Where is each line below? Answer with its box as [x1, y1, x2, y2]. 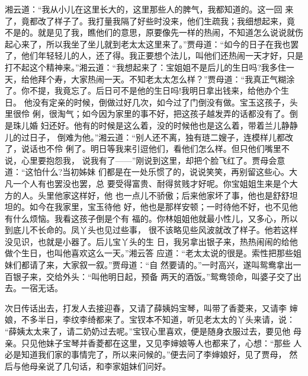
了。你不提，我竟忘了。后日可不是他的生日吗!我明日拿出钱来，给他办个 [5, 84, 281, 97]
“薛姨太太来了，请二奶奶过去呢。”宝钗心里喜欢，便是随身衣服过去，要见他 [5, 325, 291, 337]
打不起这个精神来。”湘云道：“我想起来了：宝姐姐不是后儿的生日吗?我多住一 [5, 60, 294, 73]
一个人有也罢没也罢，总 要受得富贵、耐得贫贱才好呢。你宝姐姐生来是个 [12, 177, 290, 189]
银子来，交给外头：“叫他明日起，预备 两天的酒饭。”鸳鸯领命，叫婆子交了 [12, 270, 293, 282]
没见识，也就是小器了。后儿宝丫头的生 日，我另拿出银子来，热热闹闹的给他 [5, 235, 298, 247]
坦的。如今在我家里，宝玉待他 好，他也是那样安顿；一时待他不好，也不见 [5, 200, 290, 213]
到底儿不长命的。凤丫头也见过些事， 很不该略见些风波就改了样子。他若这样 [5, 224, 298, 236]
